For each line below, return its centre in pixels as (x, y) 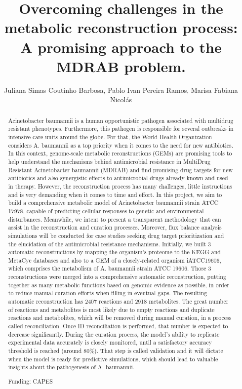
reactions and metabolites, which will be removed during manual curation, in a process (120, 318)
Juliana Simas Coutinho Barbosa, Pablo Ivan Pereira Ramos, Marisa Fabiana (121, 90)
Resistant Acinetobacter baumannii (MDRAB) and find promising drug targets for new (121, 170)
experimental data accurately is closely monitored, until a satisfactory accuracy (110, 342)
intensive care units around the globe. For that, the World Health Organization (110, 136)
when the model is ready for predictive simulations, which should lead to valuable (113, 359)
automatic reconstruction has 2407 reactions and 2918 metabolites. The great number (118, 301)
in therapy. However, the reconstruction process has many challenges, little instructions (120, 186)
